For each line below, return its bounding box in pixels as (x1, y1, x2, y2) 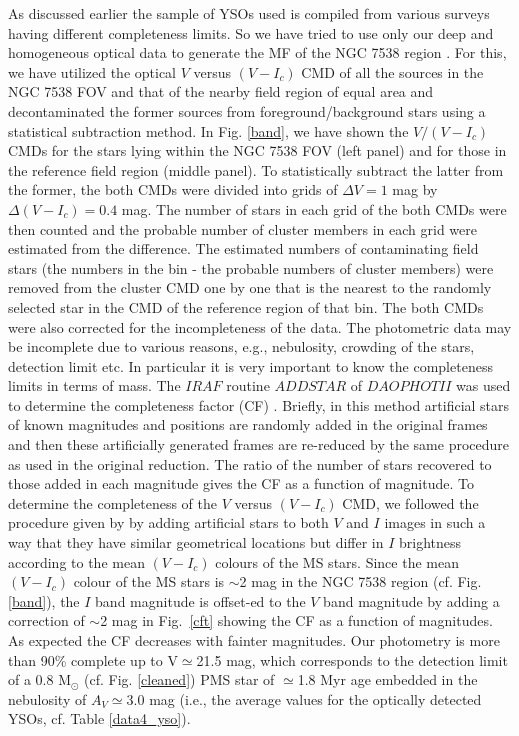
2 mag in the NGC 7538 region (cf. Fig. (239, 571, 482, 592)
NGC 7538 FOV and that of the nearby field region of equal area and (8, 81, 434, 102)
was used (456, 375, 511, 396)
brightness (399, 532, 462, 553)
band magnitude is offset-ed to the (95, 590, 306, 611)
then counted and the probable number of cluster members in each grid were (8, 218, 477, 239)
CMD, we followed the (342, 492, 479, 513)
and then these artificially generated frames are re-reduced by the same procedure (8, 434, 510, 455)
